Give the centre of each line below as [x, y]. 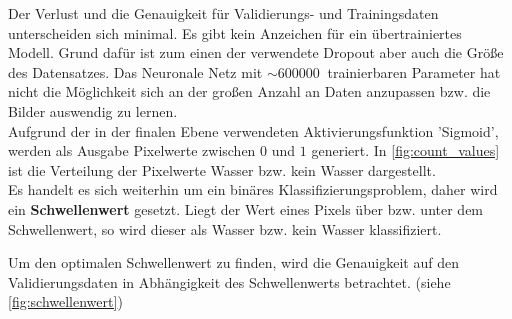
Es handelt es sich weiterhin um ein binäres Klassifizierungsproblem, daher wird [253, 189]
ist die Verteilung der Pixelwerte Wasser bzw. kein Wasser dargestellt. [222, 169]
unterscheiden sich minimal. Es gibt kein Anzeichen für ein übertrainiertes [235, 32]
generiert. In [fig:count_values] [405, 150]
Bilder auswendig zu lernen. [93, 110]
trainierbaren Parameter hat [414, 71]
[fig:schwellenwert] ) [65, 301]
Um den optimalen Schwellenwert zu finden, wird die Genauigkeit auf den [233, 262]
